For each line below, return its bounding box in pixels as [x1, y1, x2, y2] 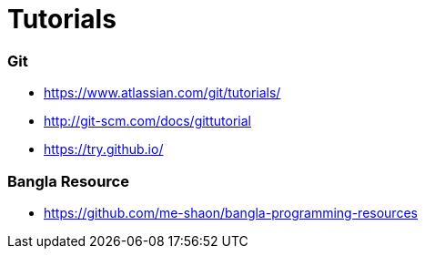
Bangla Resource [7, 171, 129, 190]
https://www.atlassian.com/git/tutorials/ [44, 85, 281, 101]
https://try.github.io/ [44, 141, 164, 158]
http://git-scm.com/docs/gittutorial [44, 113, 251, 129]
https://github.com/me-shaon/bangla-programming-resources [44, 204, 418, 220]
